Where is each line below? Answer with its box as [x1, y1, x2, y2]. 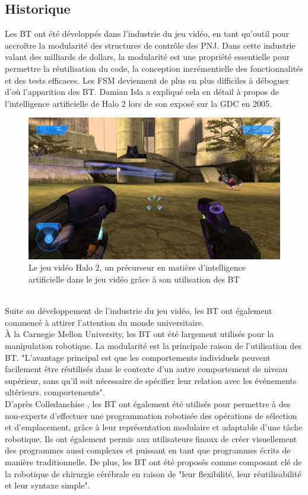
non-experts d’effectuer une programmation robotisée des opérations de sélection [5, 409, 297, 421]
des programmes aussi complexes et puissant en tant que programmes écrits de [5, 444, 291, 456]
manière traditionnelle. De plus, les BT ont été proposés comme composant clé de [5, 455, 302, 468]
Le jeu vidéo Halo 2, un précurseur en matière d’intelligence [28, 261, 246, 274]
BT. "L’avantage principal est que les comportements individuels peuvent [5, 351, 271, 363]
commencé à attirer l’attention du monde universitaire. [5, 316, 204, 328]
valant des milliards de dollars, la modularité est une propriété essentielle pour [5, 50, 290, 63]
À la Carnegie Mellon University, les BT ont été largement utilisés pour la [5, 328, 274, 340]
